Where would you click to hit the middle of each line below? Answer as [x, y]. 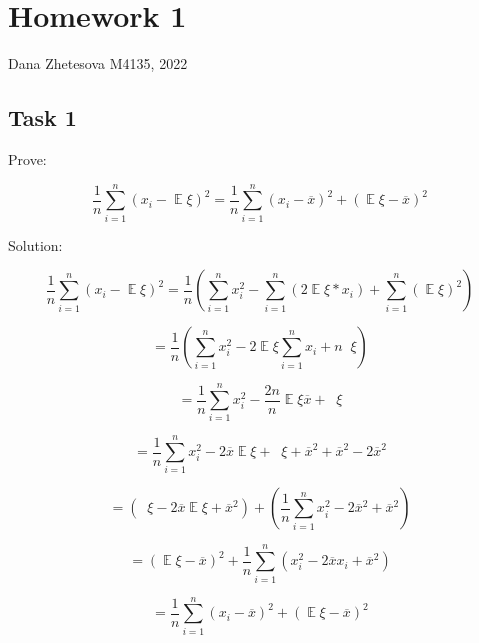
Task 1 [42, 117]
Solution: [35, 244]
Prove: [27, 158]
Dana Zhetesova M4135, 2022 [98, 63]
